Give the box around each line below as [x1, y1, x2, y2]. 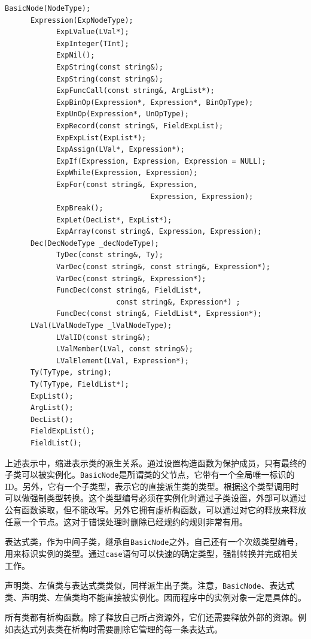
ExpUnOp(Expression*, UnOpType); [56, 110, 189, 119]
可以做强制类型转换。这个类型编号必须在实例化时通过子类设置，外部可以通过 [5, 492, 306, 504]
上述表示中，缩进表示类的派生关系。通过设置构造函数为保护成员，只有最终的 [5, 456, 306, 469]
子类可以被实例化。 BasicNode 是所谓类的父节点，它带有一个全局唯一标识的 [5, 468, 295, 481]
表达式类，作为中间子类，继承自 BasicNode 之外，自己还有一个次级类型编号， [5, 535, 303, 548]
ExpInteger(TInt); [56, 39, 129, 48]
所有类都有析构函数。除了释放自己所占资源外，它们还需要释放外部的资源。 [5, 611, 298, 623]
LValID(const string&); [56, 333, 151, 342]
